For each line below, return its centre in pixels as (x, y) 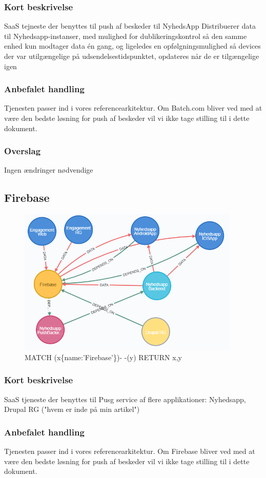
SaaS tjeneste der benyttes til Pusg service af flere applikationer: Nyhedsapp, (125, 399)
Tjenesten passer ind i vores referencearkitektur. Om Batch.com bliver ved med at (133, 108)
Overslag (23, 151)
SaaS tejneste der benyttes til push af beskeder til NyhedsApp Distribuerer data (130, 26)
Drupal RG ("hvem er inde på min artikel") (72, 409)
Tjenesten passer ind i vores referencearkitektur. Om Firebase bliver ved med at (130, 451)
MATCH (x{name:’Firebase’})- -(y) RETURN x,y (103, 357)
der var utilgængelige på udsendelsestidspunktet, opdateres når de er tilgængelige (132, 56)
